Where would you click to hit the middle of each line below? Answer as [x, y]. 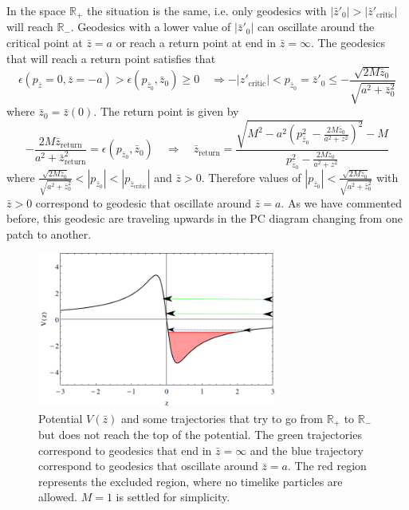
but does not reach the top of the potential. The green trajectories [200, 434]
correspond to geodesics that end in [125, 450]
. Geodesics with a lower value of [151, 27]
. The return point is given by [166, 111]
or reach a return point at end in [196, 43]
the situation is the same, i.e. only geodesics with [207, 10]
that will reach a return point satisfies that [111, 58]
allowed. [58, 497]
